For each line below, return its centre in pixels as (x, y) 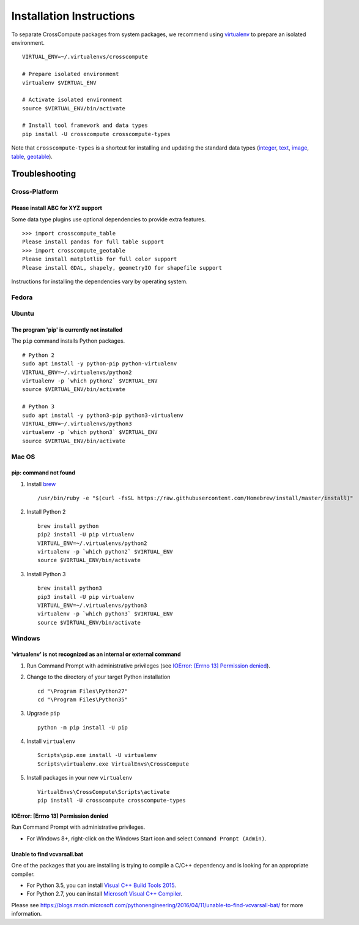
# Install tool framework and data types (85, 125)
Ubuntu (23, 314)
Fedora (22, 297)
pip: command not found (43, 473)
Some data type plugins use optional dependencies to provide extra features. (109, 219)
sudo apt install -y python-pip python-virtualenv (100, 364)
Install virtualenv (51, 741)
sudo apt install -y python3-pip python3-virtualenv (103, 415)
